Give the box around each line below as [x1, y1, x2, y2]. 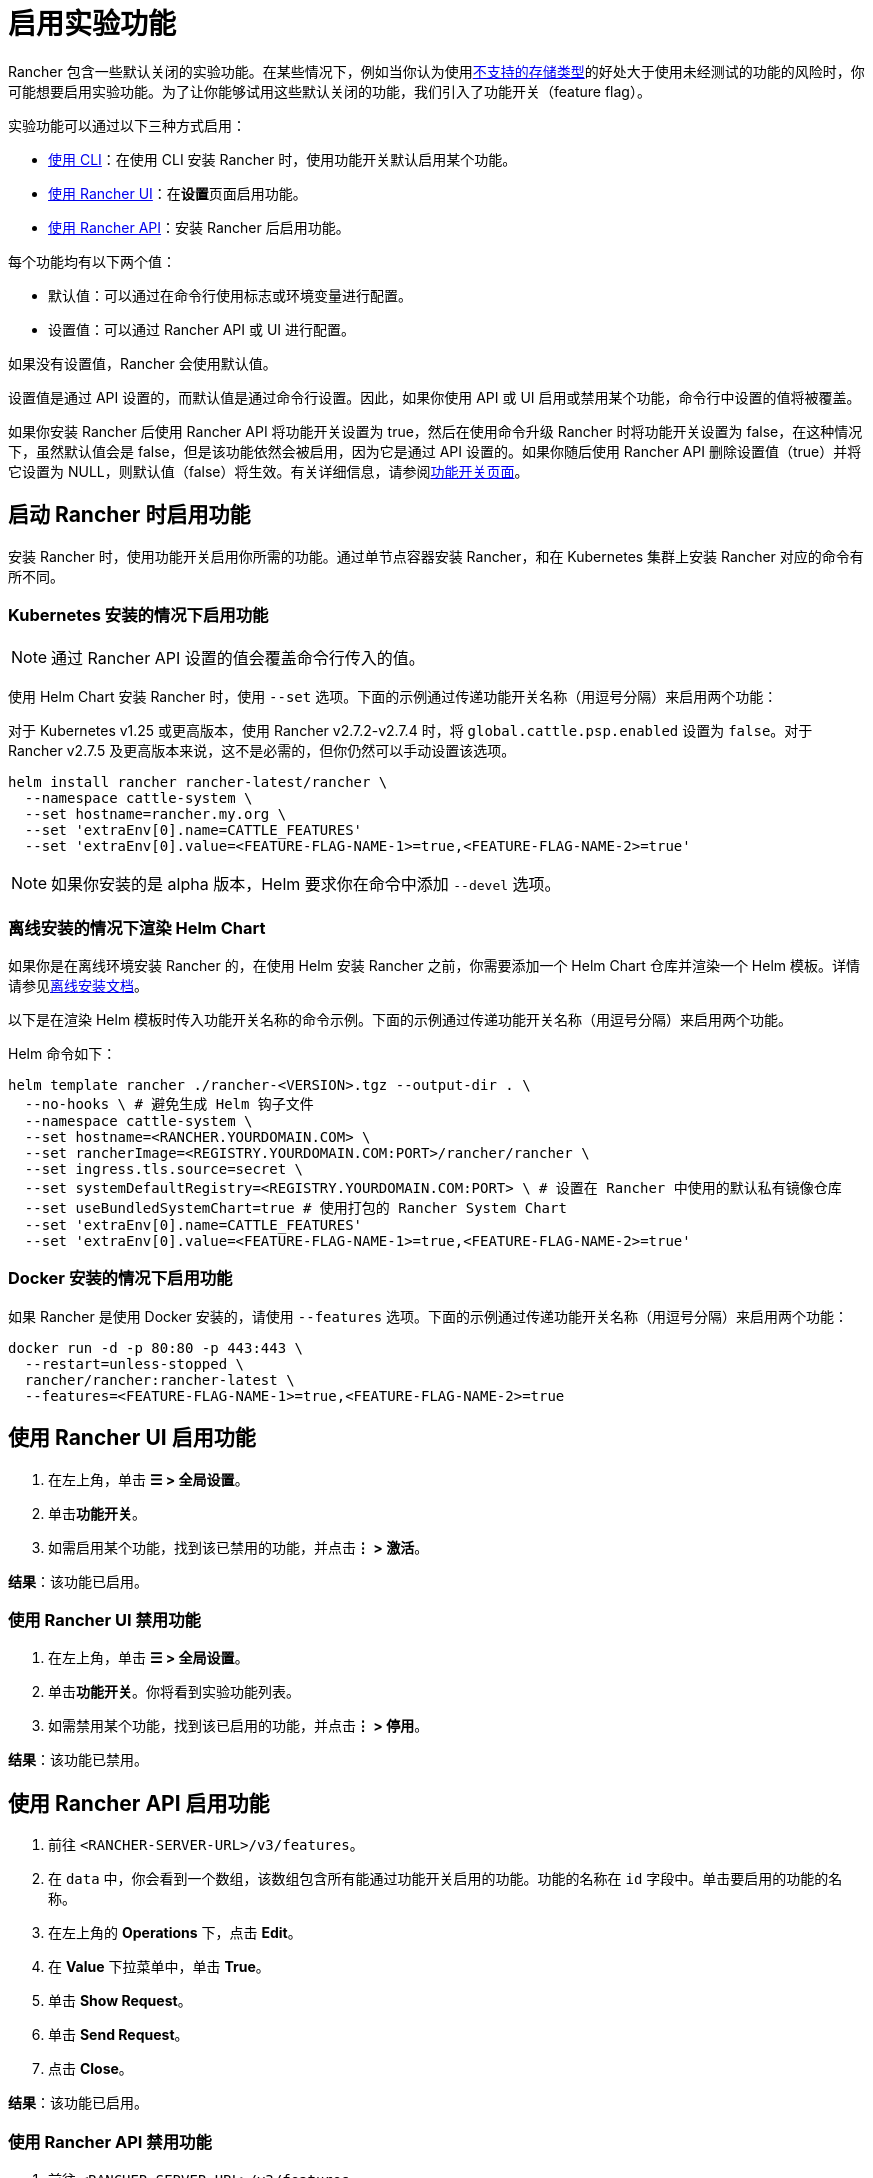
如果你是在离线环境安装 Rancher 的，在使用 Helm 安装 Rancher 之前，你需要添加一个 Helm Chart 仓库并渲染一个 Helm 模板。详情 [8, 957, 860, 975]
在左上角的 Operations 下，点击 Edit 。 [48, 1924, 302, 1942]
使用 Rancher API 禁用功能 [8, 2131, 212, 2152]
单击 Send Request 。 [48, 2026, 189, 2044]
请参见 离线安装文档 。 [8, 977, 148, 995]
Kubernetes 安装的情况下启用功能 [8, 604, 269, 625]
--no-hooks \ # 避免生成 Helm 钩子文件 [24, 1096, 314, 1113]
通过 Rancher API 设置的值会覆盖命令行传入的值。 [51, 648, 425, 669]
